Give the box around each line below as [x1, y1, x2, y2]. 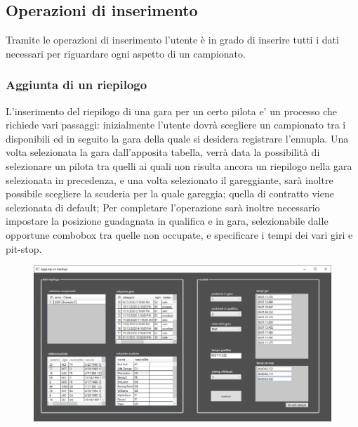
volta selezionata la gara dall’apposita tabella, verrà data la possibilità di [6, 145, 320, 159]
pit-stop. [6, 241, 42, 256]
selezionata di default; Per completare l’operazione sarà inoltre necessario [6, 199, 320, 214]
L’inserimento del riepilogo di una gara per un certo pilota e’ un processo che [6, 103, 337, 118]
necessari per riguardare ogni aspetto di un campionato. [6, 46, 246, 60]
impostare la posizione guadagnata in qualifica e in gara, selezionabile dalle [6, 213, 329, 228]
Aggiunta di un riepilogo [6, 76, 147, 93]
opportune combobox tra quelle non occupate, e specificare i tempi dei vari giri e [6, 227, 353, 242]
